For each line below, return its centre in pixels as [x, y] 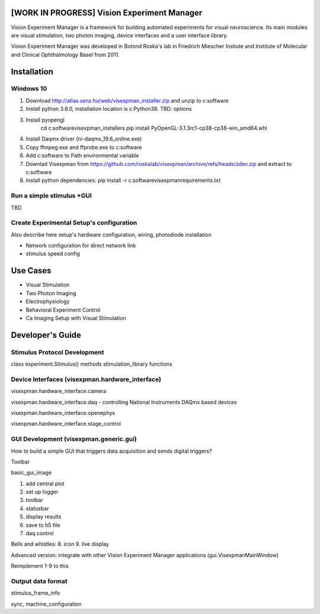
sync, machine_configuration [46, 604]
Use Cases [31, 271]
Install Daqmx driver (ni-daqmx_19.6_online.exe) [84, 139]
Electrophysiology [48, 302]
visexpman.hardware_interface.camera [59, 391]
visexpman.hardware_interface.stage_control [66, 424]
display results [44, 517]
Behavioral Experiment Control [63, 310]
